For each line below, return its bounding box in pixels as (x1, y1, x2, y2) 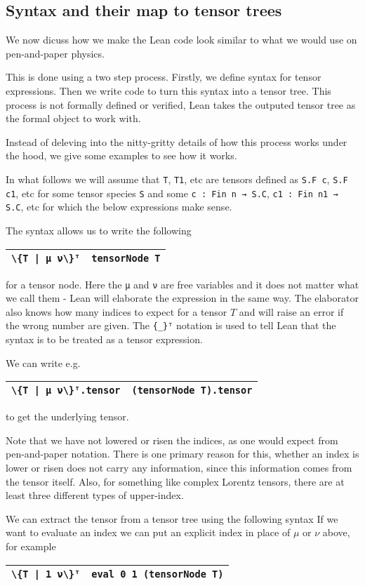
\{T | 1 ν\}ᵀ (11, 568, 81, 580)
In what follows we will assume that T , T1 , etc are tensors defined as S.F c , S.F (6, 171, 348, 186)
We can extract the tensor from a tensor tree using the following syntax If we (6, 511, 338, 526)
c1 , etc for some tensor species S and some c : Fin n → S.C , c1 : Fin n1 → (6, 185, 338, 200)
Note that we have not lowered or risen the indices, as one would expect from (6, 432, 338, 447)
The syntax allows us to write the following (6, 222, 192, 237)
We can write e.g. (6, 355, 81, 370)
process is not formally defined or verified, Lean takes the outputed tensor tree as (6, 97, 356, 112)
